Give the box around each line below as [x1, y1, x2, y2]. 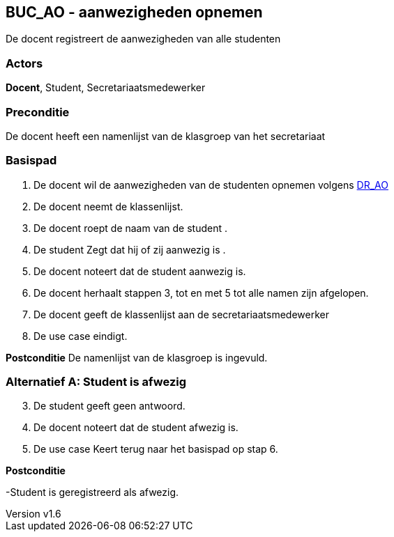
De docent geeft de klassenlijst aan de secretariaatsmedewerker [33, 308, 329, 320]
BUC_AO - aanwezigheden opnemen [6, 3, 263, 21]
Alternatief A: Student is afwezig [6, 375, 187, 389]
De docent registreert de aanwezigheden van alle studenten [6, 33, 281, 45]
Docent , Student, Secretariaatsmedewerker [6, 81, 206, 94]
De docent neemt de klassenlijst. [33, 200, 183, 212]
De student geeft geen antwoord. [33, 400, 185, 412]
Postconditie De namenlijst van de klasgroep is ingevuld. [6, 351, 268, 364]
